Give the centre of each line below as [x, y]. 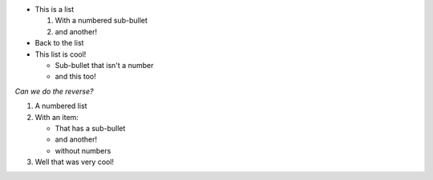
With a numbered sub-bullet [101, 21]
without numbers [83, 150]
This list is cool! [61, 54]
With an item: [57, 117]
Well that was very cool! [75, 162]
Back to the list [59, 43]
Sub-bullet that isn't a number [104, 65]
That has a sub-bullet [90, 128]
